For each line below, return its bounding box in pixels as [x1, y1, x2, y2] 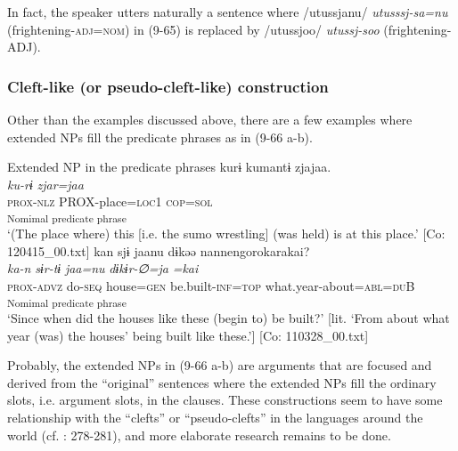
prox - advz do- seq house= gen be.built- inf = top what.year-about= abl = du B [7, 277, 415, 295]
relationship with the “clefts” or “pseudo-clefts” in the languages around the [7, 407, 423, 426]
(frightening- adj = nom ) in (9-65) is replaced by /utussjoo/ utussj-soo [7, 20, 380, 38]
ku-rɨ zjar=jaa [7, 174, 84, 193]
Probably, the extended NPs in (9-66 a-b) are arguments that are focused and [7, 356, 432, 374]
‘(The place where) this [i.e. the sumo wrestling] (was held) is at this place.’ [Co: [7, 224, 446, 243]
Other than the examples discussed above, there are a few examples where [7, 110, 413, 128]
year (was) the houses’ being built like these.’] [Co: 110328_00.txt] [7, 326, 369, 344]
